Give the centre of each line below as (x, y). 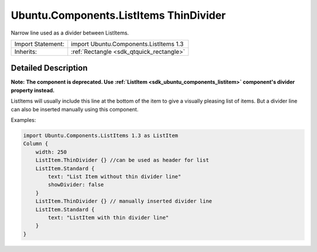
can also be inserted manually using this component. (75, 109)
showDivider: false (76, 185)
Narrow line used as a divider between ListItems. (70, 33)
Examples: (23, 120)
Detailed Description (49, 68)
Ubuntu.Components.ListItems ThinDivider (118, 15)
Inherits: (26, 52)
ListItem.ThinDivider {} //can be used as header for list (122, 160)
